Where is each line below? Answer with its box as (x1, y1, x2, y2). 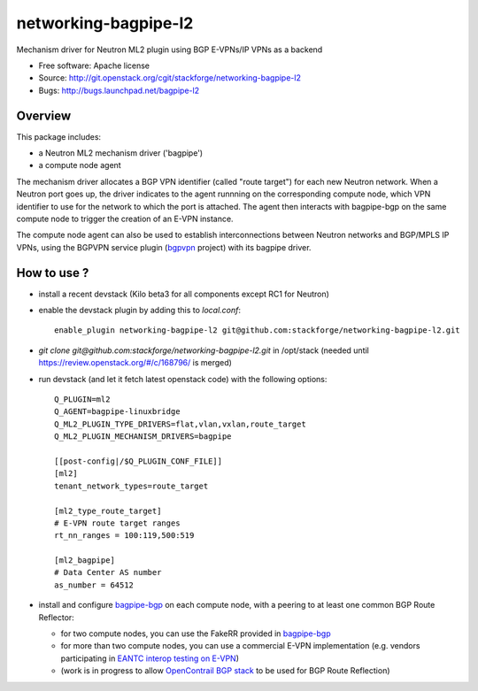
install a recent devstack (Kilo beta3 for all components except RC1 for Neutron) (38, 288, 329, 299)
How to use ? (16, 265, 89, 280)
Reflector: (38, 611, 74, 623)
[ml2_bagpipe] (54, 556, 115, 565)
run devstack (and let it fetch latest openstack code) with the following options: (38, 373, 328, 384)
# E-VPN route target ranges (54, 518, 181, 528)
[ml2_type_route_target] (54, 505, 162, 516)
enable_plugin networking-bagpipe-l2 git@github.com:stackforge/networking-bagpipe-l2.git (54, 326, 460, 335)
